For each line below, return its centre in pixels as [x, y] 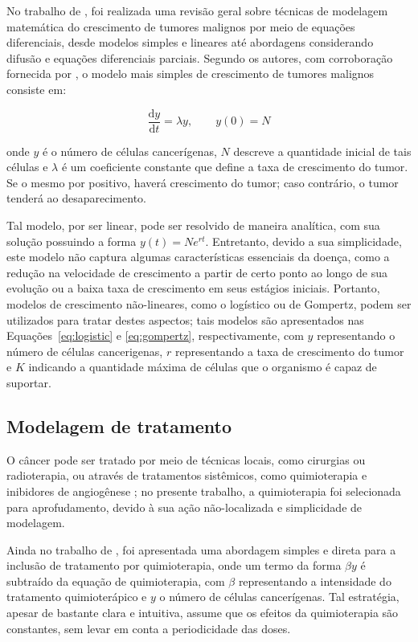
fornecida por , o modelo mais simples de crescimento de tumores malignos [191, 74]
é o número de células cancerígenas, [129, 151]
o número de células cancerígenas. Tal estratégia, [279, 597]
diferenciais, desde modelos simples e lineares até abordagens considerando [190, 42]
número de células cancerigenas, [85, 351]
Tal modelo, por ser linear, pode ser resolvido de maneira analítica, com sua [193, 225]
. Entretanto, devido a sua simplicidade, [303, 241]
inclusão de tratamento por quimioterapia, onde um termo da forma [174, 565]
